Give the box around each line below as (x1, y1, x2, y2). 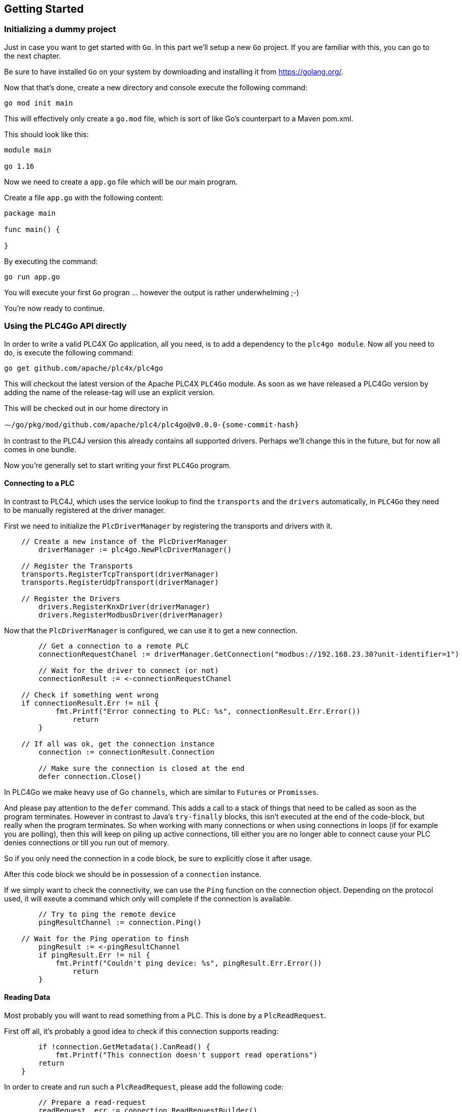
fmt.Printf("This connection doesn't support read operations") (56, 1050, 318, 1059)
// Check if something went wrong (21, 690, 159, 699)
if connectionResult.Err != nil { (21, 699, 159, 707)
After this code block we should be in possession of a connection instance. (4, 869, 261, 878)
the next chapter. (4, 51, 61, 60)
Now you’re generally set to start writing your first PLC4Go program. (4, 460, 231, 470)
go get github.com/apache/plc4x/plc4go (4, 364, 163, 372)
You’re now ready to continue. (4, 303, 105, 313)
